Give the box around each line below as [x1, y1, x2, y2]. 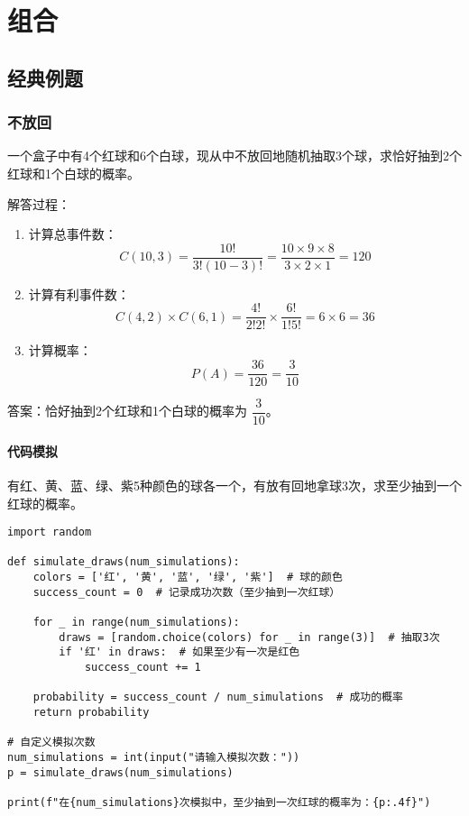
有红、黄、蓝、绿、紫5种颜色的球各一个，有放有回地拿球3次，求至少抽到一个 [7, 475, 462, 494]
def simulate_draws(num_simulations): [7, 555, 240, 569]
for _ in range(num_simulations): [32, 616, 240, 629]
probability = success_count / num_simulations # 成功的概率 [32, 691, 403, 704]
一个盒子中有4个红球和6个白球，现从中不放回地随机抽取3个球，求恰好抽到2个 [7, 146, 462, 165]
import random [7, 526, 92, 539]
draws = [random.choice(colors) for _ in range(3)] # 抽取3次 [59, 630, 440, 644]
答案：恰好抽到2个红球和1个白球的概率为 [7, 401, 247, 420]
